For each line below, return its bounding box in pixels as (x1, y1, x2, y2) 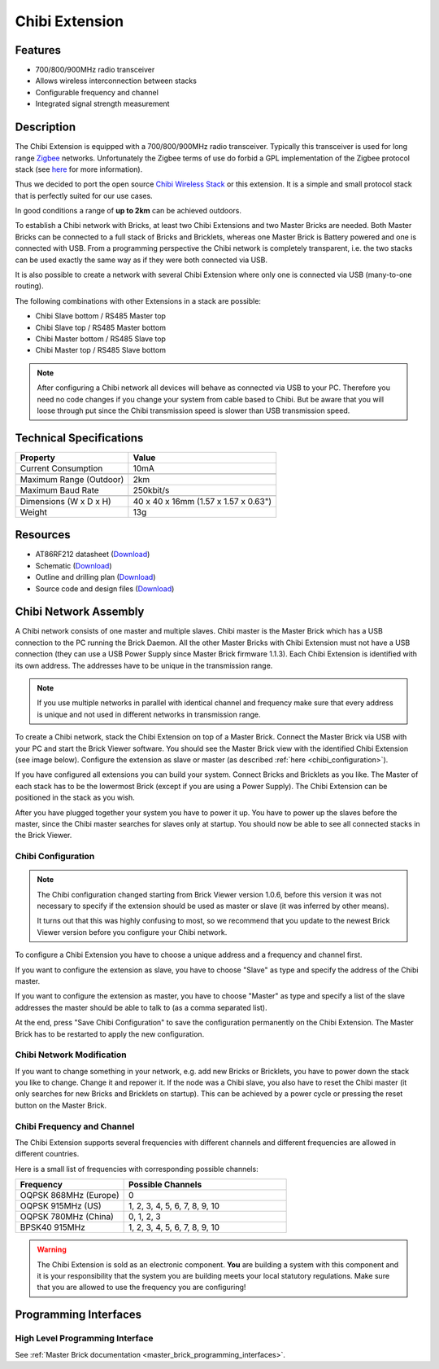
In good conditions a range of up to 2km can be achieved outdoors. (15, 206, 241, 216)
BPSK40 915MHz (20, 1222, 85, 1233)
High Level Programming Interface (15, 1332, 154, 1344)
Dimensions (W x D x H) (20, 495, 111, 507)
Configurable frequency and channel (35, 87, 159, 97)
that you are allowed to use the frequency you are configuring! (37, 1283, 246, 1292)
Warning (37, 1244, 67, 1254)
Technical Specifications (15, 431, 144, 445)
